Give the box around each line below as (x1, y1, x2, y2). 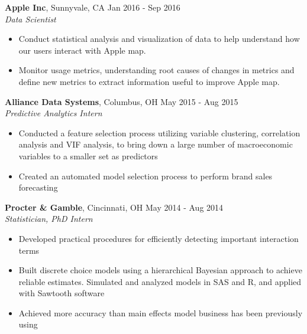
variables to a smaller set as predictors (18, 149, 158, 162)
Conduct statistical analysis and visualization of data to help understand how (18, 32, 300, 45)
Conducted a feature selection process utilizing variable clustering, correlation (18, 126, 300, 139)
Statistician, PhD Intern (5, 212, 93, 225)
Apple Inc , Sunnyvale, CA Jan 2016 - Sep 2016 (5, 1, 180, 13)
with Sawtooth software (18, 287, 105, 299)
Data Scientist (5, 12, 56, 25)
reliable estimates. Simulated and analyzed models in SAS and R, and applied (18, 275, 302, 287)
